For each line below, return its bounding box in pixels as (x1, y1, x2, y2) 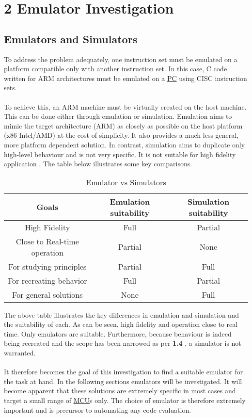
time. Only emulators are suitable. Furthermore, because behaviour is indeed (4, 328, 232, 338)
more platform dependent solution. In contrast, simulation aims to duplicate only (4, 139, 245, 149)
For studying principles (8, 260, 87, 272)
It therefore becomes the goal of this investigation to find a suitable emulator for (4, 367, 243, 377)
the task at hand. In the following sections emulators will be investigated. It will (4, 376, 242, 386)
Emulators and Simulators (4, 31, 138, 46)
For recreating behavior (8, 274, 87, 286)
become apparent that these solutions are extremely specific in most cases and (4, 386, 236, 396)
